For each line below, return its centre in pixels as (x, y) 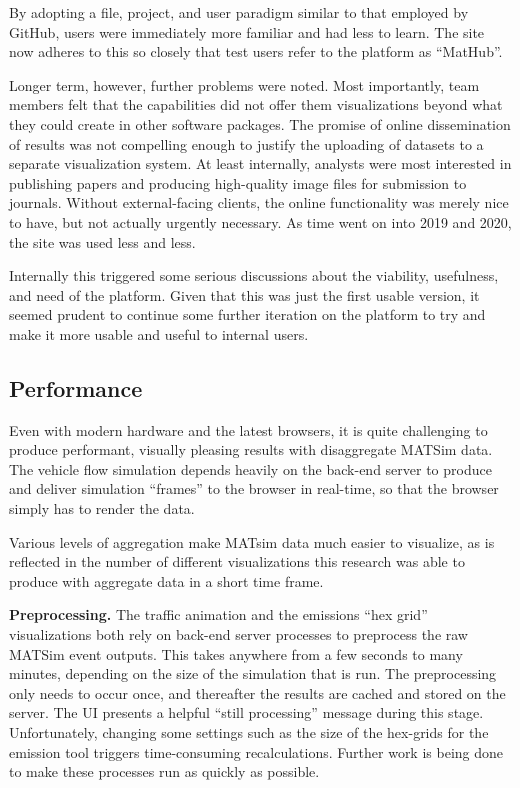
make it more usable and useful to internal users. (159, 333)
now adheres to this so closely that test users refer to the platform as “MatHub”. (256, 51)
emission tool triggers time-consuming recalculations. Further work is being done (256, 751)
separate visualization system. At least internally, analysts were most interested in (260, 163)
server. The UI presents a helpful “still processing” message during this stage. (246, 712)
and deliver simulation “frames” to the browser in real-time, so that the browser (254, 488)
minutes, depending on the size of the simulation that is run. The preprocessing (253, 673)
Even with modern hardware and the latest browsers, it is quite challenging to (248, 429)
